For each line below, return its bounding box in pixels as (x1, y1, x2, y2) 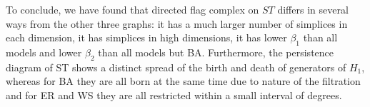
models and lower (6, 44, 82, 59)
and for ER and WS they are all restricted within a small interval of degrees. (6, 87, 342, 102)
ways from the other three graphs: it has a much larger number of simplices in (6, 16, 348, 31)
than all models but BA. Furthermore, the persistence (98, 44, 334, 59)
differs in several (277, 2, 349, 16)
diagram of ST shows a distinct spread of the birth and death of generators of (6, 59, 346, 74)
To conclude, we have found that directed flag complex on (6, 2, 259, 16)
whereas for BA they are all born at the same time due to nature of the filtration (6, 73, 361, 88)
